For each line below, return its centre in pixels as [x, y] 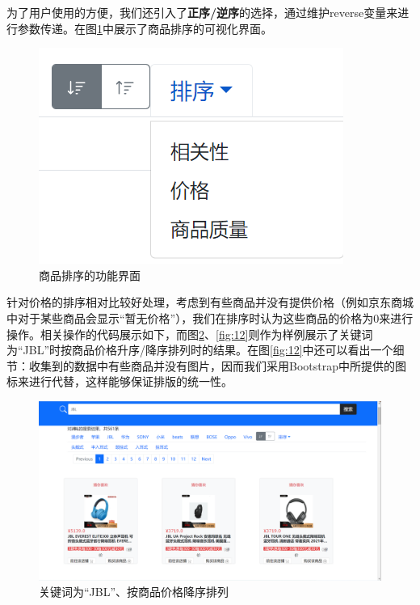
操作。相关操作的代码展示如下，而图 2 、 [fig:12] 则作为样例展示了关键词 [190, 334]
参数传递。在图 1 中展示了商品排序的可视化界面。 [145, 28]
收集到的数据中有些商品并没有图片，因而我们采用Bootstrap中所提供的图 [217, 365]
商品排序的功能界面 [90, 275]
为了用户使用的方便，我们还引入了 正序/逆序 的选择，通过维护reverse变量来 [202, 12]
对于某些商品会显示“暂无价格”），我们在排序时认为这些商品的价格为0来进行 [215, 317]
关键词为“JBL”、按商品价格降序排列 [134, 592]
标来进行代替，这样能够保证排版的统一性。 [120, 381]
